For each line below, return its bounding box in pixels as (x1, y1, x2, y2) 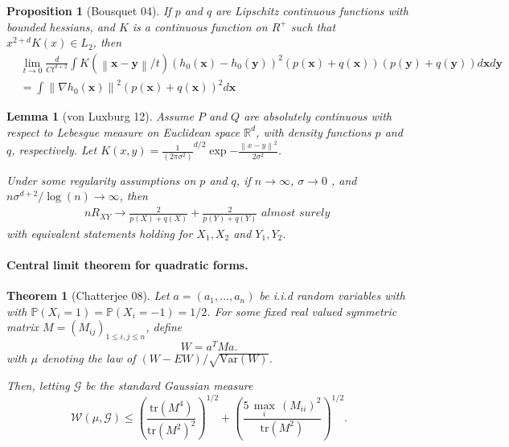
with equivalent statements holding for (6, 224, 193, 241)
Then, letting (6, 376, 70, 393)
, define (146, 318, 183, 335)
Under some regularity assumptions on (6, 171, 196, 188)
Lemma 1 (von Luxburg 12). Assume (6, 108, 194, 125)
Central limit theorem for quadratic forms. (6, 256, 248, 273)
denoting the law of (41, 350, 136, 367)
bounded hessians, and (6, 18, 115, 35)
